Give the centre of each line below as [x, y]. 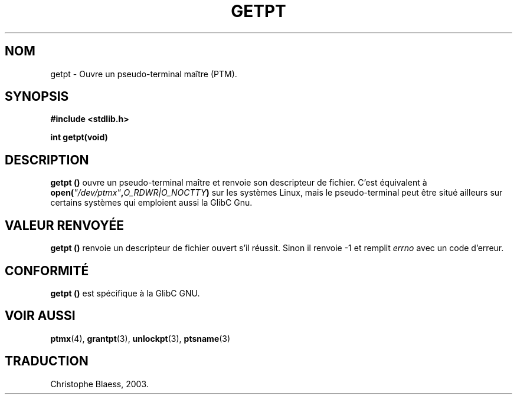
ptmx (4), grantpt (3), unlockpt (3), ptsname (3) [140, 338]
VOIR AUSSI [40, 316]
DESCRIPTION [47, 160]
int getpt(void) [79, 137]
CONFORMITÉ [47, 271]
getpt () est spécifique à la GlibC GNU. [125, 293]
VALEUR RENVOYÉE [64, 225]
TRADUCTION [47, 361]
